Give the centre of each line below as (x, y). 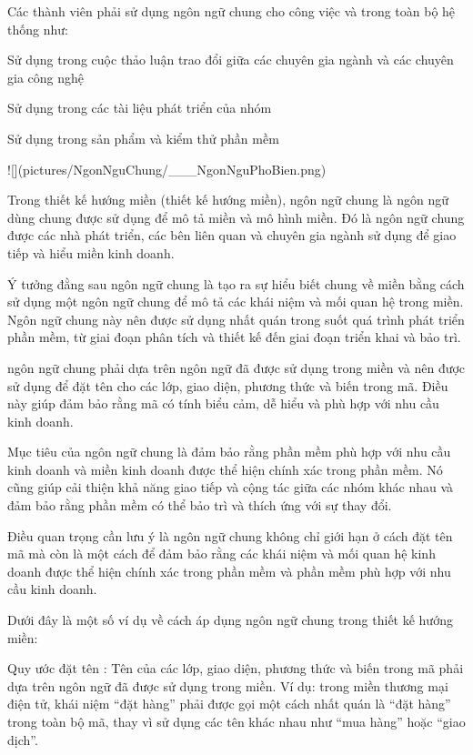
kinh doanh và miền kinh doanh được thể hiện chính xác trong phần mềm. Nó (225, 469)
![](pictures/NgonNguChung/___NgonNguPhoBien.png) (167, 169)
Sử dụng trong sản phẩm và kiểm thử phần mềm (143, 138)
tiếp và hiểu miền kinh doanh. (91, 252)
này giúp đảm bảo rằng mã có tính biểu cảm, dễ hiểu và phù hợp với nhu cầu (223, 403)
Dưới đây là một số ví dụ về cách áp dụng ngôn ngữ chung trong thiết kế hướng (230, 620)
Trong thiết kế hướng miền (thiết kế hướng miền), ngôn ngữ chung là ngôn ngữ (228, 200)
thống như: (38, 29)
